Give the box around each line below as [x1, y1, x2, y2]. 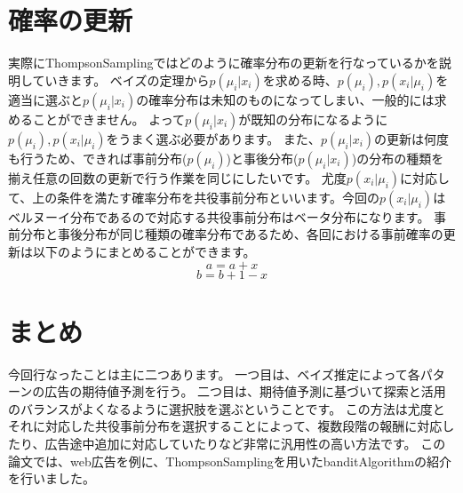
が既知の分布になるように [238, 109, 388, 128]
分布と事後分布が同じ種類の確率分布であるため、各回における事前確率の [20, 225, 443, 243]
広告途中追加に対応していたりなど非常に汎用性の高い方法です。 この [44, 434, 446, 452]
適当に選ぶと [8, 90, 83, 108]
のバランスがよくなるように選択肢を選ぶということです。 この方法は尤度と [8, 399, 445, 417]
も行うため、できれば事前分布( [8, 148, 188, 167]
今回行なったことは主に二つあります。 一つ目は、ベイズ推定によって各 [8, 364, 420, 383]
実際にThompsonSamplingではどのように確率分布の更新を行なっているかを [8, 53, 439, 72]
